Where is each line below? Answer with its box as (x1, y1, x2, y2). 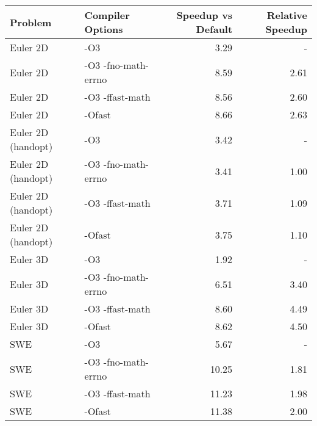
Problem (10, 15, 52, 29)
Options (84, 22, 123, 36)
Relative (266, 8, 307, 22)
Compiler (84, 8, 130, 22)
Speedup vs (176, 8, 233, 22)
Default (196, 22, 233, 36)
